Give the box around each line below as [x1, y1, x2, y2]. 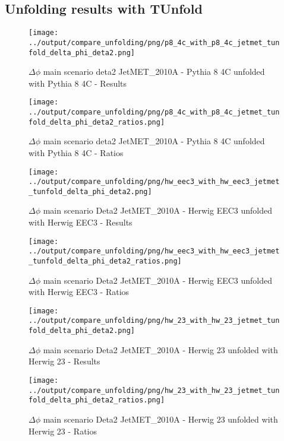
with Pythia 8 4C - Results [29, 77, 127, 89]
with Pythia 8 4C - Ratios [29, 146, 124, 158]
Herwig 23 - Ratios [29, 424, 97, 437]
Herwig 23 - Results [29, 355, 100, 367]
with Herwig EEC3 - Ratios [29, 285, 130, 298]
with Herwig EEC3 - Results [29, 216, 132, 229]
